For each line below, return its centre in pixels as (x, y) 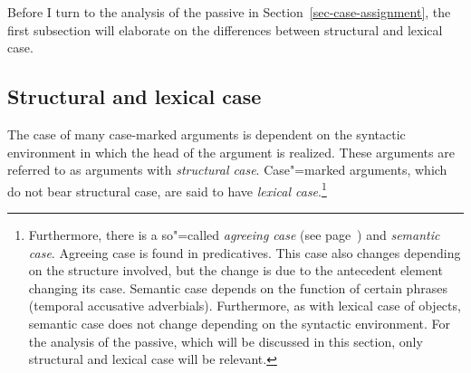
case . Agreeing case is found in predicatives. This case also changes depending (245, 252)
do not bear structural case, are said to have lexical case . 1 (167, 189)
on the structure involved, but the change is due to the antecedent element (235, 270)
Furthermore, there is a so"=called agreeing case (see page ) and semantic (234, 235)
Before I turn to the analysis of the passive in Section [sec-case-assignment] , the (229, 12)
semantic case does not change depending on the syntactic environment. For (240, 323)
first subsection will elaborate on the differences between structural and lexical (225, 29)
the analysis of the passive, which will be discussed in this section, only (226, 341)
